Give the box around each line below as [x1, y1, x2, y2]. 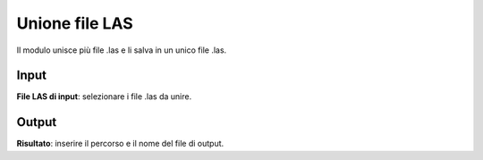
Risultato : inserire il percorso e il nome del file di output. [16, 139, 225, 149]
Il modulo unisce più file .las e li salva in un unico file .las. [16, 45, 227, 55]
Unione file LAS [16, 13, 133, 33]
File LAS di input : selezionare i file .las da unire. [16, 91, 192, 102]
